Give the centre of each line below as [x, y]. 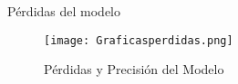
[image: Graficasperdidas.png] [139, 40]
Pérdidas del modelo [64, 11]
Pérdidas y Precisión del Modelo [134, 69]
